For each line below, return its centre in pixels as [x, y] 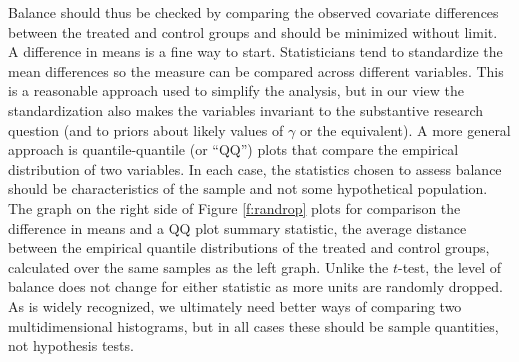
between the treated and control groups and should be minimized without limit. [253, 31]
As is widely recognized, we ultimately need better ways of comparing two [235, 305]
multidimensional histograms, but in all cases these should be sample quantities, [253, 325]
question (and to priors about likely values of [146, 129]
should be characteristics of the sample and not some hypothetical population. [248, 188]
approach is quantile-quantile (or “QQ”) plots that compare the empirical [233, 149]
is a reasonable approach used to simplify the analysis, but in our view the [236, 90]
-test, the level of [450, 266]
